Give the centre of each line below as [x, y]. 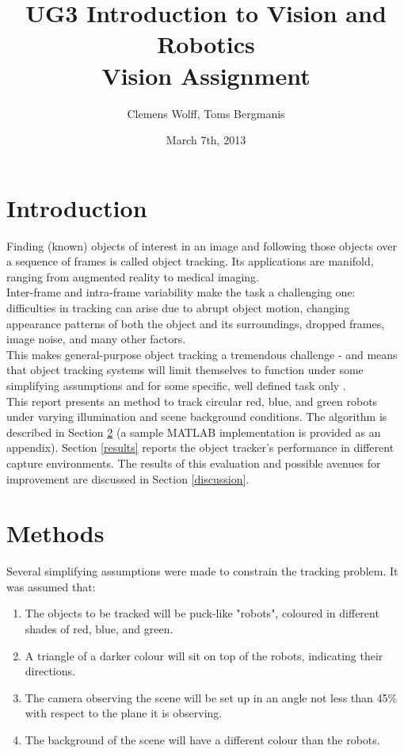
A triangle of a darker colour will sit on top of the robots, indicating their [204, 655]
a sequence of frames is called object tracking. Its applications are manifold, [190, 261]
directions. [50, 671]
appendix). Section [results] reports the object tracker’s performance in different [200, 447]
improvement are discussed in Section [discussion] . [128, 478]
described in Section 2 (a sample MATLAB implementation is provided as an [194, 432]
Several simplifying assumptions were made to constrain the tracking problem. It [202, 571]
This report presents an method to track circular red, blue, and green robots [192, 401]
